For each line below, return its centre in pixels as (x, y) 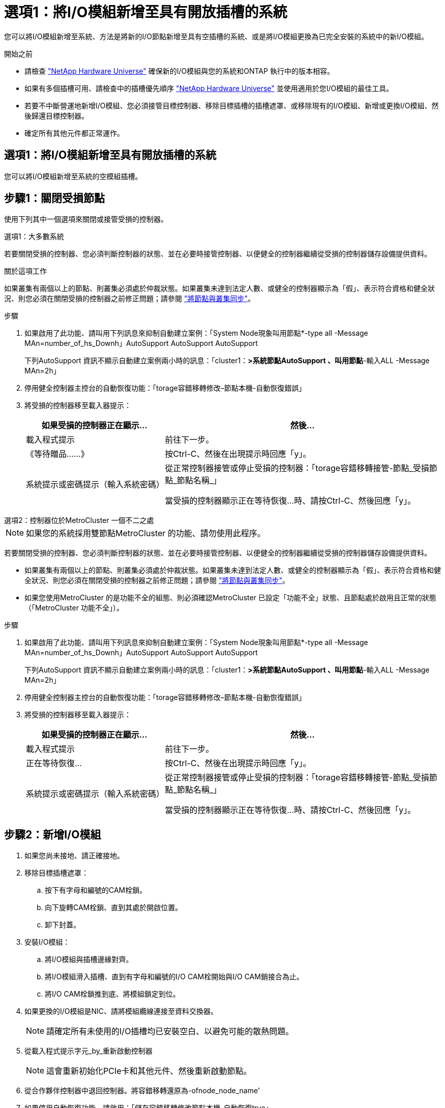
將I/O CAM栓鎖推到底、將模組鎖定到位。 (112, 994)
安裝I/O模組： (47, 942)
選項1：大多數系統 (34, 237)
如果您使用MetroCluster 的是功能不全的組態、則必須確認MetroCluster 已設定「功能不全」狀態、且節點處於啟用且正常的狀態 (230, 598)
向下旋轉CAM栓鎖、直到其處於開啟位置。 (114, 908)
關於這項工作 (25, 271)
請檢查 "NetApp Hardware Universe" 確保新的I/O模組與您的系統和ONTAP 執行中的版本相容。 (179, 71)
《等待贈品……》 (57, 454)
